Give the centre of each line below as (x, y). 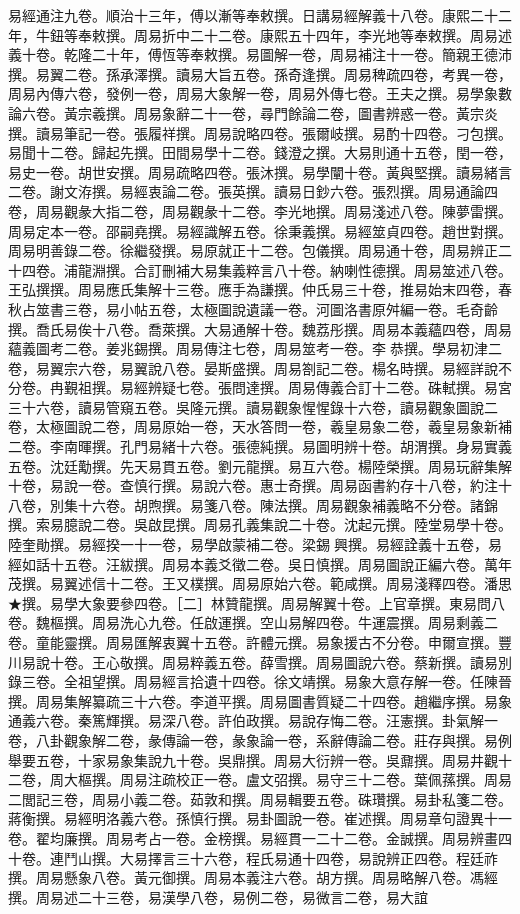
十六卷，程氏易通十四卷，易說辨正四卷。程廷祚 (343, 857)
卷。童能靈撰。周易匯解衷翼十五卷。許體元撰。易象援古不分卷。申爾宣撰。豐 (260, 642)
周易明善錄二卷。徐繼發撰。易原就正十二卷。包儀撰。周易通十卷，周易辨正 (253, 250)
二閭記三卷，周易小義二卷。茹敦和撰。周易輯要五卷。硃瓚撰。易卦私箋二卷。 (260, 798)
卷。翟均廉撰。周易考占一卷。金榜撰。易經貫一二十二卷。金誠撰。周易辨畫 (253, 837)
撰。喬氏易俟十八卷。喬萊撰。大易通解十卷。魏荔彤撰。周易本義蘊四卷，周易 (260, 328)
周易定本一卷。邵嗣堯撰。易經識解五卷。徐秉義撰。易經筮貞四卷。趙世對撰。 (260, 230)
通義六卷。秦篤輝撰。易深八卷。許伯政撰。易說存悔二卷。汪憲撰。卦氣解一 (253, 720)
